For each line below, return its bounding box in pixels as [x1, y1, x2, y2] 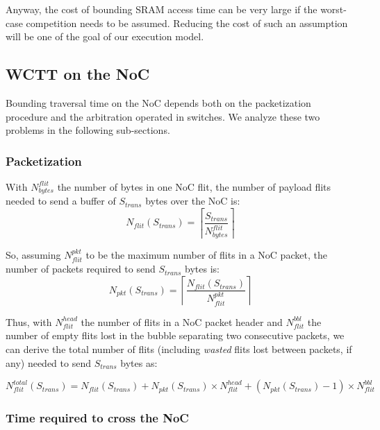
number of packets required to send [6, 261, 156, 276]
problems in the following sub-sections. [6, 123, 170, 137]
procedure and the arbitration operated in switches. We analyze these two [6, 109, 320, 123]
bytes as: [120, 355, 158, 370]
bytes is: [185, 261, 220, 276]
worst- [320, 2, 347, 16]
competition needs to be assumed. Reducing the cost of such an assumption [26, 15, 348, 30]
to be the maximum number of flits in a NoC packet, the [85, 247, 327, 261]
